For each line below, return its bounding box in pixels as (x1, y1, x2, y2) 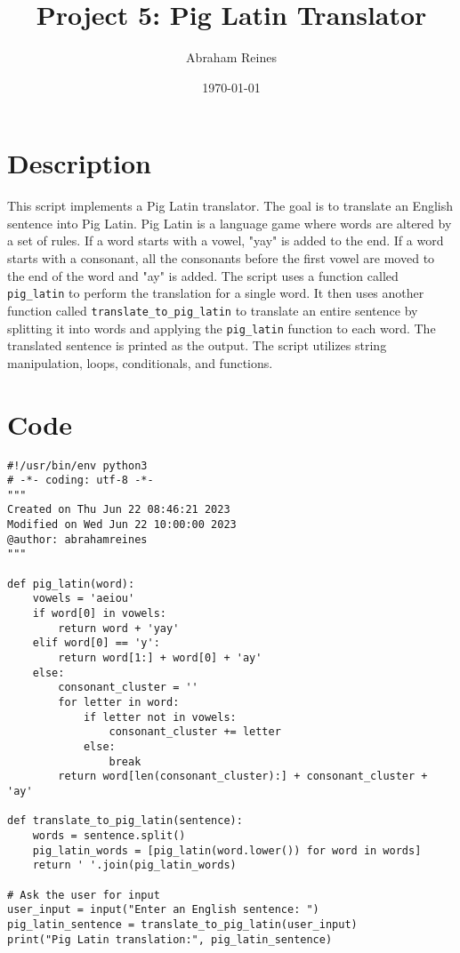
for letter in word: (58, 696, 180, 709)
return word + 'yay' (58, 621, 180, 635)
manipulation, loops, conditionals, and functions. (7, 353, 273, 372)
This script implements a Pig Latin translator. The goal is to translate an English (7, 196, 454, 215)
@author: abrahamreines (7, 533, 148, 546)
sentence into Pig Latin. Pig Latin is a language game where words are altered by (7, 213, 452, 232)
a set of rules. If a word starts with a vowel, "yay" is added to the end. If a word (7, 231, 444, 250)
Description (7, 145, 152, 181)
